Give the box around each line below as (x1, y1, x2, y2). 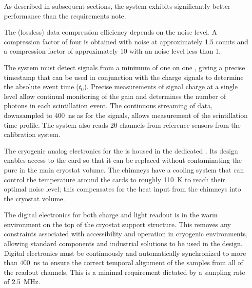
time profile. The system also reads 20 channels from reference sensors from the (4, 119, 241, 130)
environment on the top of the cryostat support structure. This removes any (4, 219, 231, 229)
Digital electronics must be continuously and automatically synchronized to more (4, 248, 246, 258)
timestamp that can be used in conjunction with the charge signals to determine (4, 72, 244, 82)
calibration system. (4, 129, 60, 139)
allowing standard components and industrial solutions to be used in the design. (4, 238, 243, 249)
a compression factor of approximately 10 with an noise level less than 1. (4, 46, 221, 56)
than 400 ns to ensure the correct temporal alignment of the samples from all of (4, 257, 243, 268)
